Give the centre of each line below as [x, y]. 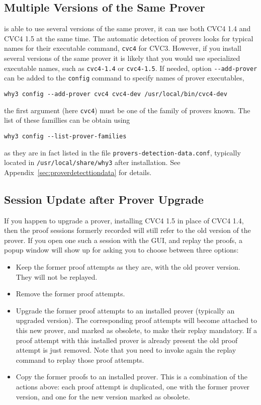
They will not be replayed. [57, 276]
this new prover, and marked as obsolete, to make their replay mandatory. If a [136, 330]
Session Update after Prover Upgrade [104, 199]
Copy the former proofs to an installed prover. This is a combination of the [132, 377]
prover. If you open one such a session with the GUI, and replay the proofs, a [123, 240]
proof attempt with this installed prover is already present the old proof [127, 340]
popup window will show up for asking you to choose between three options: [121, 250]
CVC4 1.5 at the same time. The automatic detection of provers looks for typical [129, 38]
